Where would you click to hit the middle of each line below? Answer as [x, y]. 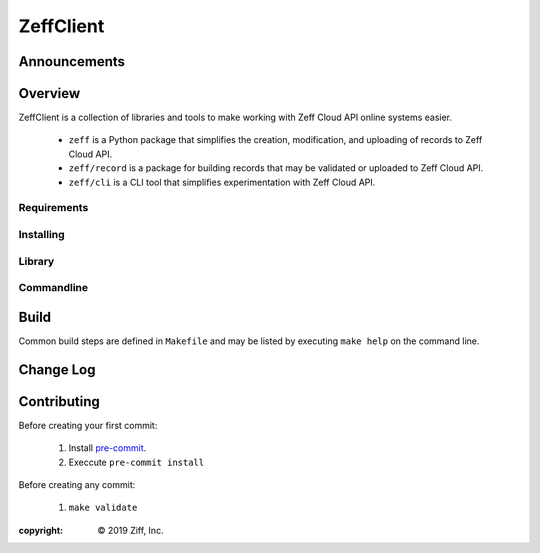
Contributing [59, 401]
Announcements [71, 61]
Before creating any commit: [77, 484]
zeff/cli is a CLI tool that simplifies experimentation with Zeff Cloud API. [222, 182]
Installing [41, 234]
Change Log [57, 369]
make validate [103, 508]
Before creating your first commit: [88, 425]
